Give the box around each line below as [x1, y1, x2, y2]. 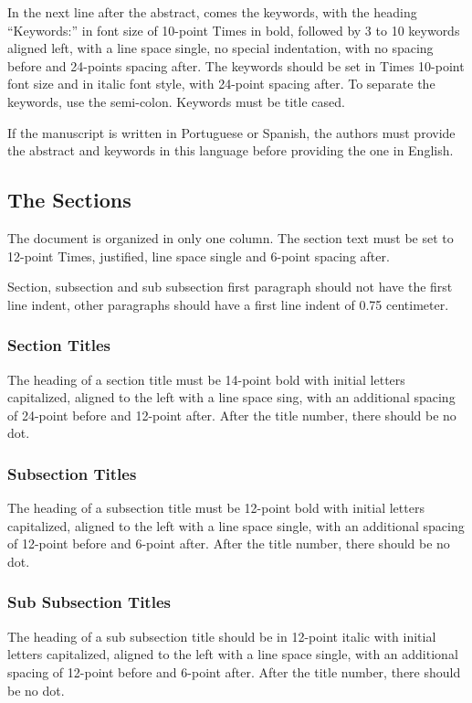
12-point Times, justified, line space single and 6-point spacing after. [7, 246, 390, 265]
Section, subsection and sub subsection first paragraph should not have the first [7, 277, 453, 296]
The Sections [7, 186, 131, 214]
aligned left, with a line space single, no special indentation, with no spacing [7, 38, 434, 58]
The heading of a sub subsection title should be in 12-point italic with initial [7, 626, 436, 645]
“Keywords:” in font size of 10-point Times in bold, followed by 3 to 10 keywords [7, 20, 460, 39]
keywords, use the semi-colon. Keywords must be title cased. [7, 91, 345, 111]
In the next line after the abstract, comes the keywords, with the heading [7, 3, 417, 21]
